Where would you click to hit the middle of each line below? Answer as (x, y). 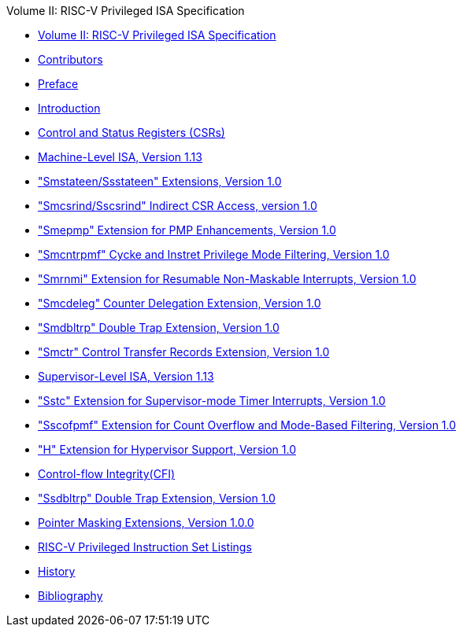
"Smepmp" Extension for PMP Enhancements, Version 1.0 (187, 230)
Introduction (69, 108)
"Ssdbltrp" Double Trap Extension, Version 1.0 (157, 498)
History (57, 571)
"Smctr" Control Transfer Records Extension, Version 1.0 (184, 352)
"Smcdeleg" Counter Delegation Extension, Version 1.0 (180, 303)
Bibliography (70, 596)
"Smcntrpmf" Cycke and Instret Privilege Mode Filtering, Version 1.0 (214, 254)
